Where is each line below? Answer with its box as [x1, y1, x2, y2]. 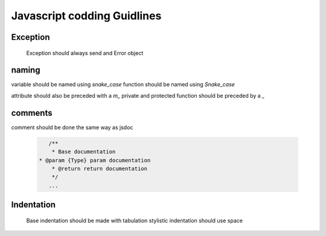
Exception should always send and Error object [26, 49, 144, 57]
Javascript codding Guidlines [11, 9, 162, 22]
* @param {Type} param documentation [39, 157, 151, 164]
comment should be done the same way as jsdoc [11, 124, 133, 131]
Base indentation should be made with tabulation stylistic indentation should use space [26, 217, 243, 224]
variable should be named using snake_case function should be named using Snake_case [11, 81, 235, 88]
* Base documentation [51, 148, 116, 155]
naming [11, 65, 40, 75]
